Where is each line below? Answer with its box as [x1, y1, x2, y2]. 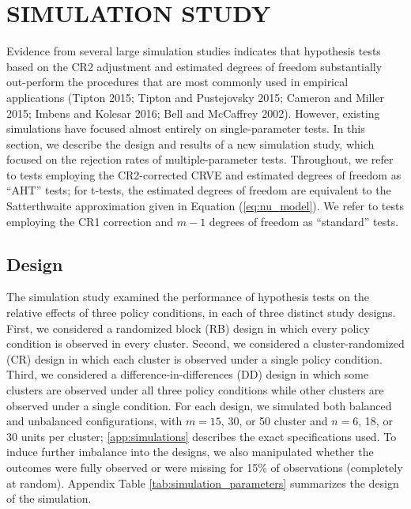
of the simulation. [6, 490, 92, 507]
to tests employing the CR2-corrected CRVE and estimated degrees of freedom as [6, 166, 402, 183]
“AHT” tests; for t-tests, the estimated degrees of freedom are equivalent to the [6, 182, 391, 198]
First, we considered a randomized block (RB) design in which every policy [6, 319, 370, 336]
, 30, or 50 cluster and [221, 413, 328, 429]
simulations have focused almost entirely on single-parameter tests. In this [6, 120, 365, 137]
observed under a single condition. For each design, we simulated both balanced [6, 397, 392, 413]
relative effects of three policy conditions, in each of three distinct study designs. [6, 304, 396, 321]
